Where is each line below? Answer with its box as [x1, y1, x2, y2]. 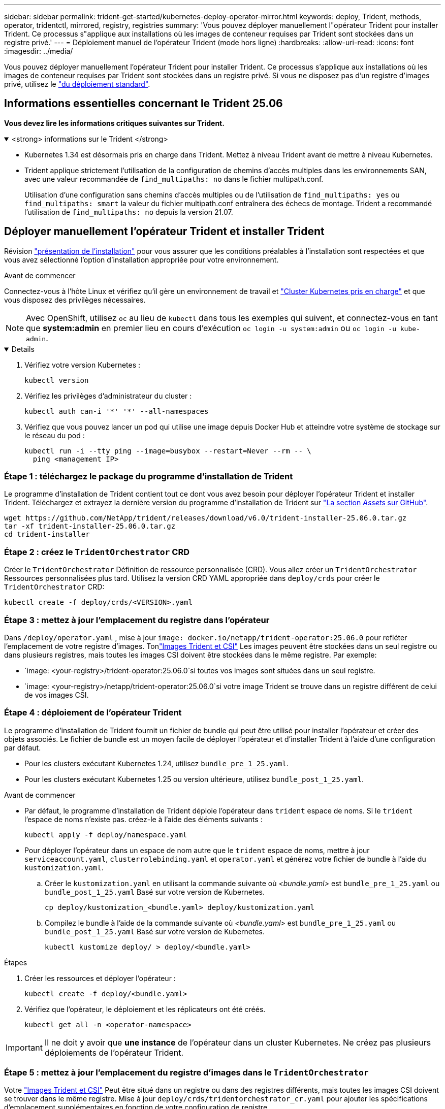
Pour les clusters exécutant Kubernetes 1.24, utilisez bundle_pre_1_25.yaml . [24, 759, 289, 768]
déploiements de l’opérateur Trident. [44, 1047, 184, 1058]
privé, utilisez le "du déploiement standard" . [4, 80, 150, 88]
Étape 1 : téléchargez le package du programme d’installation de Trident [4, 471, 293, 482]
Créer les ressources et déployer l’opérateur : [24, 973, 176, 983]
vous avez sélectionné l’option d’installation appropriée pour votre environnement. [4, 255, 279, 264]
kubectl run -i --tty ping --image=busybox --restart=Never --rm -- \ [24, 446, 311, 455]
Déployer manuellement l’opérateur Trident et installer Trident [4, 225, 325, 238]
